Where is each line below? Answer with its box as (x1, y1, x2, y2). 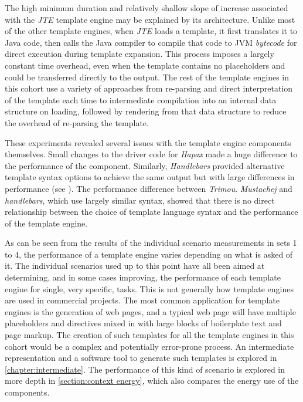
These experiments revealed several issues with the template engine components (5, 136, 291, 148)
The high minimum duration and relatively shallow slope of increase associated (5, 2, 288, 13)
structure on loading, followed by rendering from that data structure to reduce (5, 105, 287, 117)
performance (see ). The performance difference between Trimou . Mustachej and (5, 182, 292, 194)
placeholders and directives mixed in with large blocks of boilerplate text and (5, 317, 282, 329)
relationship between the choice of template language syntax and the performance (5, 205, 298, 218)
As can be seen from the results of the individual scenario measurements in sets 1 (5, 237, 297, 249)
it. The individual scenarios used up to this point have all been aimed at (5, 259, 265, 272)
